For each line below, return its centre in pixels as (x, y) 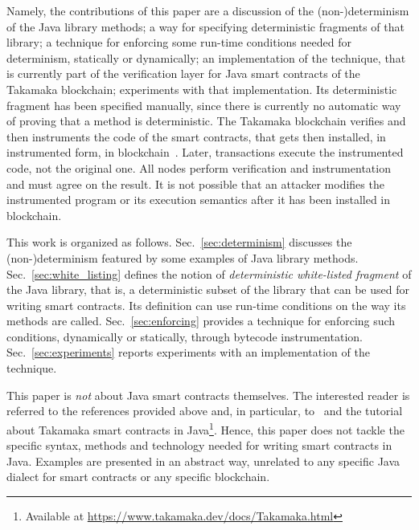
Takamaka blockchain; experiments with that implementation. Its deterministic (202, 89)
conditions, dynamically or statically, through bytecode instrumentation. (185, 336)
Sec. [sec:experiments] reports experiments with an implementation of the (188, 352)
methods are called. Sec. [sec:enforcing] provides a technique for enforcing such (201, 321)
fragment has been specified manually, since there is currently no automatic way (204, 105)
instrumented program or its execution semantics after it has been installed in (199, 200)
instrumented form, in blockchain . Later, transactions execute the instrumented (205, 152)
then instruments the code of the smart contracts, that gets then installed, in (196, 136)
